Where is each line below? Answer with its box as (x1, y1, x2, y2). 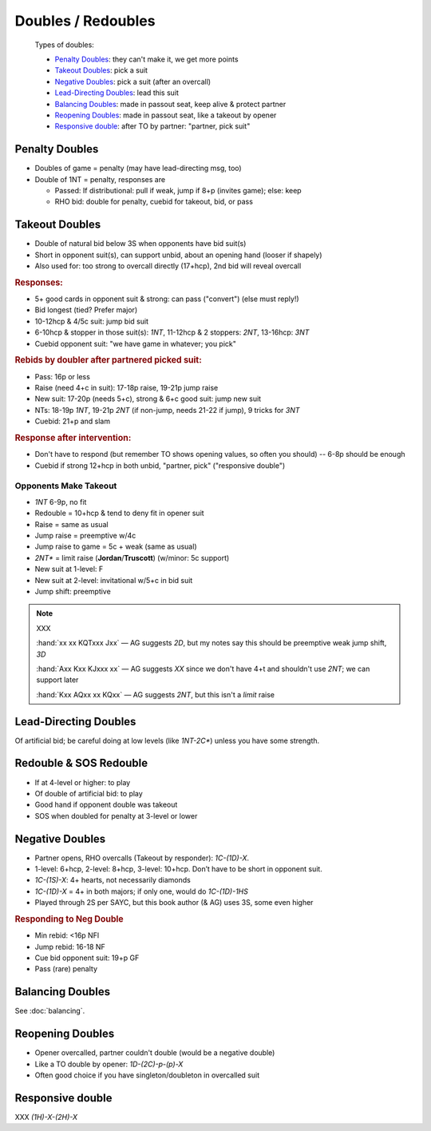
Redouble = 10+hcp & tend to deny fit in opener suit (34, 508, 204, 518)
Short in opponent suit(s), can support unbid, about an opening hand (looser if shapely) (34, 250, 322, 260)
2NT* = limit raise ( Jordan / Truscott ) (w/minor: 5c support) (34, 553, 230, 562)
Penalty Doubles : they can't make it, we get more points (54, 54, 239, 64)
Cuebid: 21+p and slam (34, 416, 111, 427)
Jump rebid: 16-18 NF (34, 942, 105, 951)
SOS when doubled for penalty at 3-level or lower (34, 811, 198, 820)
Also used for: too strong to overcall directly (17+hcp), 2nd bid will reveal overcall (34, 261, 302, 271)
